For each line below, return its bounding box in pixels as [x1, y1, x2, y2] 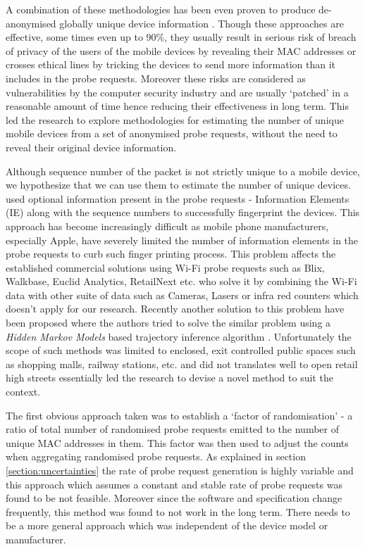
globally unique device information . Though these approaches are [59, 15, 344, 30]
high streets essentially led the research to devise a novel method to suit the [6, 370, 333, 385]
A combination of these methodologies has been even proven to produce [6, 2, 316, 16]
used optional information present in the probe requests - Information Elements [6, 191, 349, 206]
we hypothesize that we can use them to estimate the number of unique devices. [6, 177, 351, 192]
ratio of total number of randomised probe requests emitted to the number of [6, 422, 339, 436]
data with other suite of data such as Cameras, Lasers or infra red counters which [6, 287, 359, 302]
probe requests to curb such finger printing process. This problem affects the [6, 246, 336, 261]
